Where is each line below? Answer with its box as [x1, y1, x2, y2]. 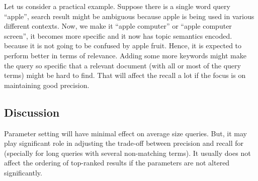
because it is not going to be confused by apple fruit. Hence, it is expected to [4, 40, 242, 51]
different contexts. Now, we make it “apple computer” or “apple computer [4, 21, 232, 31]
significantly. [4, 167, 42, 177]
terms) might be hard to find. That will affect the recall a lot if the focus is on [4, 70, 246, 80]
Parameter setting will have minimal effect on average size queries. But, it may [4, 128, 247, 138]
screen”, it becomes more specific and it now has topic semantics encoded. [4, 30, 232, 41]
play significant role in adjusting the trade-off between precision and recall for [4, 138, 244, 148]
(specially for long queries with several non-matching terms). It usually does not [4, 147, 251, 158]
